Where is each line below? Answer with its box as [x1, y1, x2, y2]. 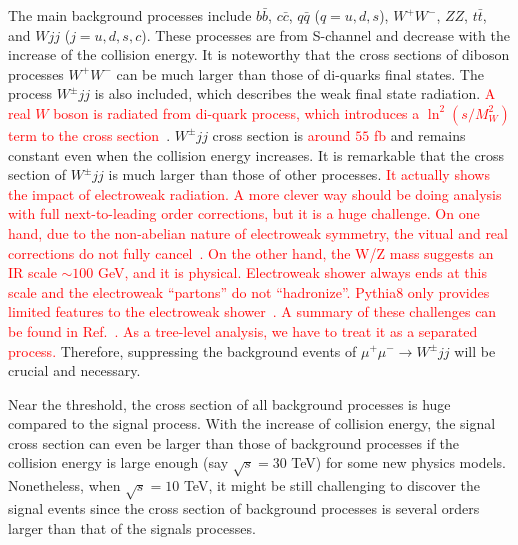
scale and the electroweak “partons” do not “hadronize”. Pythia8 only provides [8, 281, 490, 302]
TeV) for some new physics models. [291, 452, 506, 473]
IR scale [8, 262, 57, 283]
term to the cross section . [8, 124, 171, 145]
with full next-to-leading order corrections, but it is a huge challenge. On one [8, 203, 480, 224]
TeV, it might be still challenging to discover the [183, 475, 481, 496]
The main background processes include [8, 5, 252, 25]
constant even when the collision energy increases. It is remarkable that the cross [8, 144, 505, 165]
